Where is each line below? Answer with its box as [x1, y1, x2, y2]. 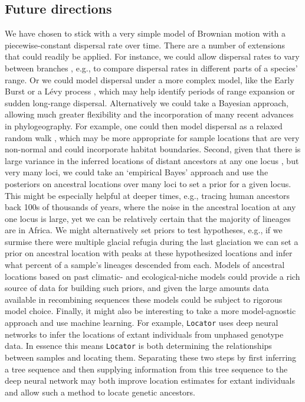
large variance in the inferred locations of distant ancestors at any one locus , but [5, 154, 299, 166]
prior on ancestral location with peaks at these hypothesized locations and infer [5, 247, 293, 259]
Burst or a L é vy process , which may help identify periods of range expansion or [5, 85, 295, 97]
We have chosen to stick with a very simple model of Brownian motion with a [5, 27, 286, 40]
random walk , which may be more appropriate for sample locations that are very [5, 131, 300, 143]
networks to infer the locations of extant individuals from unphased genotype [5, 328, 284, 340]
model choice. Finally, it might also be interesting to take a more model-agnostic [5, 305, 296, 317]
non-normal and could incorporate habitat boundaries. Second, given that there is [5, 143, 301, 155]
